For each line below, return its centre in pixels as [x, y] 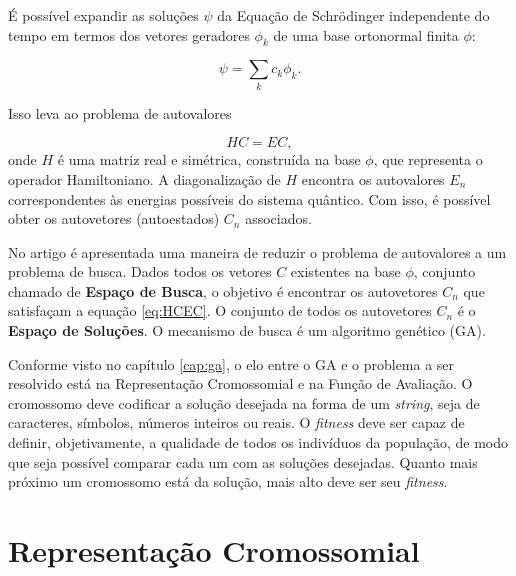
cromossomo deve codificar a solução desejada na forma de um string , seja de [244, 402]
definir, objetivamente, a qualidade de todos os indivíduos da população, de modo [258, 442]
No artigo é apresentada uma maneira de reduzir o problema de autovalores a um [257, 251]
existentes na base [345, 271]
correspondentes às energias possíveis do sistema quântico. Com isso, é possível [249, 198]
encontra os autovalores [373, 178]
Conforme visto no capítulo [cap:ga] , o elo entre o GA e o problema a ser [231, 363]
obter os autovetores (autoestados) [114, 218]
